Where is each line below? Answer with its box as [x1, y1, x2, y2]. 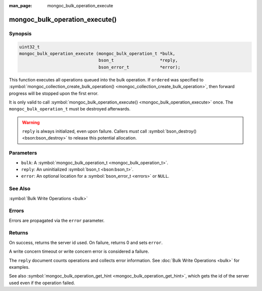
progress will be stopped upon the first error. [9, 90, 99, 96]
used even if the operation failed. [9, 280, 75, 286]
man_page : [9, 3, 33, 8]
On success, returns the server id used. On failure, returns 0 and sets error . [9, 240, 163, 245]
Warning [22, 119, 40, 125]
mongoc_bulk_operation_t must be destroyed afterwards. [9, 106, 131, 112]
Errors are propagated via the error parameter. [9, 217, 105, 223]
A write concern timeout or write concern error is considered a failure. [9, 248, 149, 254]
